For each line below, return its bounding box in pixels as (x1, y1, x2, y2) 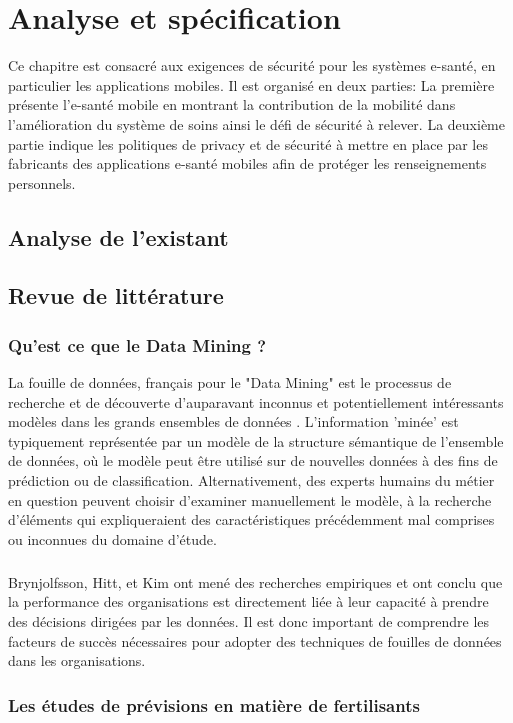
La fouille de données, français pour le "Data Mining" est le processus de (8, 372, 452, 393)
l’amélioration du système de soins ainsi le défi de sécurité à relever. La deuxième (8, 113, 505, 134)
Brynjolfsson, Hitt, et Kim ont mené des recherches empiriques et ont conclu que (8, 571, 503, 592)
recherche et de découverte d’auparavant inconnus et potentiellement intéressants (8, 391, 504, 412)
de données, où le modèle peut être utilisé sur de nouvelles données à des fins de (8, 450, 498, 471)
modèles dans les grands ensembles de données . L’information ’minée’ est (8, 411, 459, 432)
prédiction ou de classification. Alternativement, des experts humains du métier (8, 470, 495, 491)
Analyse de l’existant (8, 221, 229, 252)
